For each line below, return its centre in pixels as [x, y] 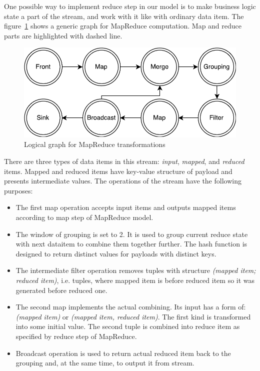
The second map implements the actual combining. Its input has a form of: [131, 307]
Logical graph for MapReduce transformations [95, 144]
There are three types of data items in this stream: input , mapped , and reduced [124, 161]
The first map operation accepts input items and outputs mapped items [126, 207]
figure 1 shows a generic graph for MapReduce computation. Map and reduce [123, 26]
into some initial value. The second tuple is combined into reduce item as [128, 326]
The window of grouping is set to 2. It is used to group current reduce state [132, 234]
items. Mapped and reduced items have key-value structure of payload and [118, 171]
